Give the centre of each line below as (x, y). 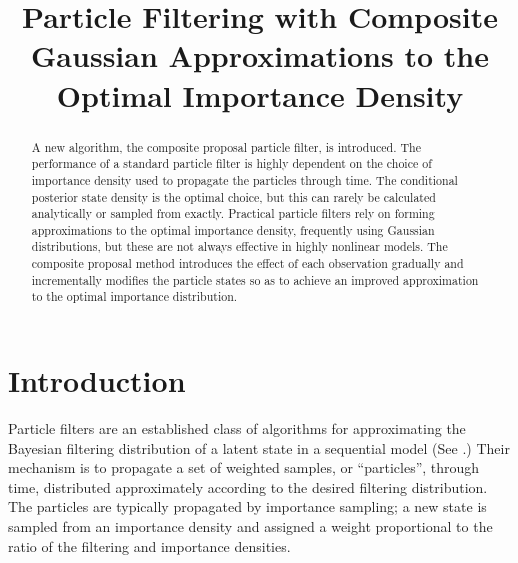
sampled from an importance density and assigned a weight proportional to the (250, 526)
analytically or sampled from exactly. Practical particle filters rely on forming (233, 213)
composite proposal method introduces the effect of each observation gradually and (247, 263)
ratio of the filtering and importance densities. (149, 545)
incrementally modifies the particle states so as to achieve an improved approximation (255, 279)
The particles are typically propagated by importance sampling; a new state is (247, 506)
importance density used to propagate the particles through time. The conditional (244, 179)
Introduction (97, 380)
